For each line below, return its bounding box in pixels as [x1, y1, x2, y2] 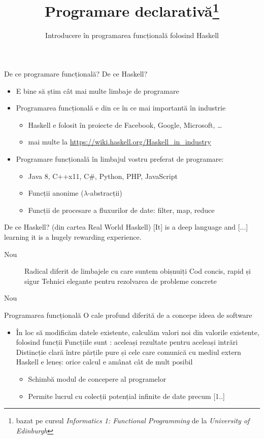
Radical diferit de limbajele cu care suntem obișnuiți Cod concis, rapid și [24, 266, 251, 276]
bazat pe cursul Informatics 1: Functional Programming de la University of [16, 415, 250, 426]
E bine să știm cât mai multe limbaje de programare [16, 85, 179, 96]
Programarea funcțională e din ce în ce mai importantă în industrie [16, 102, 226, 113]
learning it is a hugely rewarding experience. [4, 231, 142, 242]
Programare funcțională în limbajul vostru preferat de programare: [16, 154, 224, 164]
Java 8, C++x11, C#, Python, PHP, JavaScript [28, 170, 178, 181]
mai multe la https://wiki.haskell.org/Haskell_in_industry [28, 136, 211, 147]
